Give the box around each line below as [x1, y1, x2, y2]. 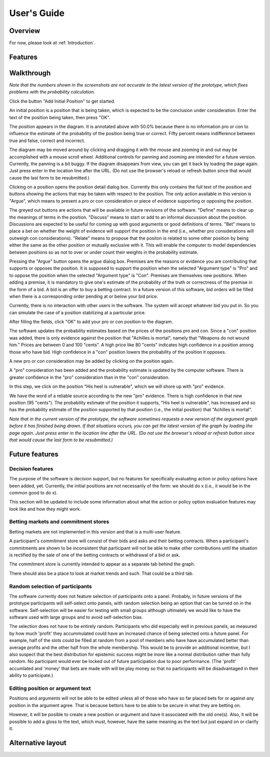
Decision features [9, 465, 53, 472]
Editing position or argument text [9, 684, 91, 691]
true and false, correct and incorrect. [9, 138, 85, 144]
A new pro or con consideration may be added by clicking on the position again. [9, 358, 174, 364]
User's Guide [9, 8, 65, 19]
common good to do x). [9, 489, 57, 495]
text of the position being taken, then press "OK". [9, 114, 110, 120]
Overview [9, 27, 40, 35]
